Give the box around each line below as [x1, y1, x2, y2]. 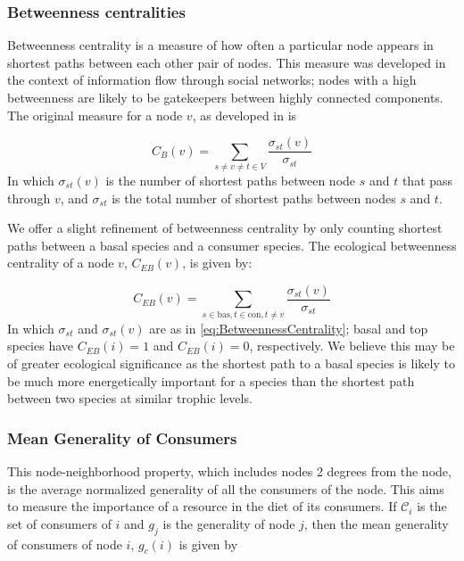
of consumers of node [7, 534, 122, 553]
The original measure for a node [7, 105, 183, 124]
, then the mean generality [303, 514, 449, 532]
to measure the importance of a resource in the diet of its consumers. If [7, 497, 397, 516]
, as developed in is [192, 105, 297, 124]
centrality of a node [7, 253, 114, 272]
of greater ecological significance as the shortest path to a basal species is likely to [7, 353, 455, 372]
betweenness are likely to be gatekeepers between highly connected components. [7, 88, 443, 106]
